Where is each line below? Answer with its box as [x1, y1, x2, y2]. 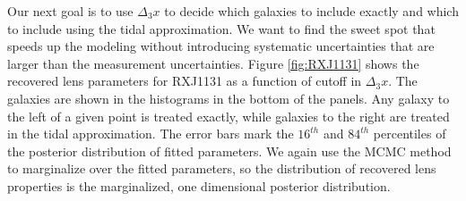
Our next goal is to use [7, 2, 134, 20]
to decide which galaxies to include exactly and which [164, 2, 459, 20]
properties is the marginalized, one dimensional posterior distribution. [7, 176, 391, 195]
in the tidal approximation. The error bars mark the [7, 124, 294, 143]
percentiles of [373, 124, 446, 143]
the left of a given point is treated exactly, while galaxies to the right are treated [7, 106, 450, 125]
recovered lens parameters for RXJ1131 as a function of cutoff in [7, 71, 362, 90]
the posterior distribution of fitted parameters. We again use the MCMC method [7, 141, 452, 160]
